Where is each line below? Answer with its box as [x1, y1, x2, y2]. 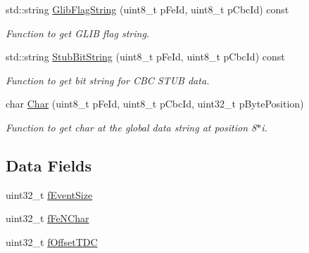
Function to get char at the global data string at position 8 [6, 119, 257, 134]
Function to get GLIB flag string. [6, 25, 150, 40]
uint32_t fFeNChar [6, 211, 89, 226]
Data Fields [6, 154, 92, 176]
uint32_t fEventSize [6, 187, 93, 202]
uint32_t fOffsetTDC [6, 234, 98, 249]
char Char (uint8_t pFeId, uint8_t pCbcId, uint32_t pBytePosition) [6, 96, 304, 111]
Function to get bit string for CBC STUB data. [6, 72, 210, 87]
